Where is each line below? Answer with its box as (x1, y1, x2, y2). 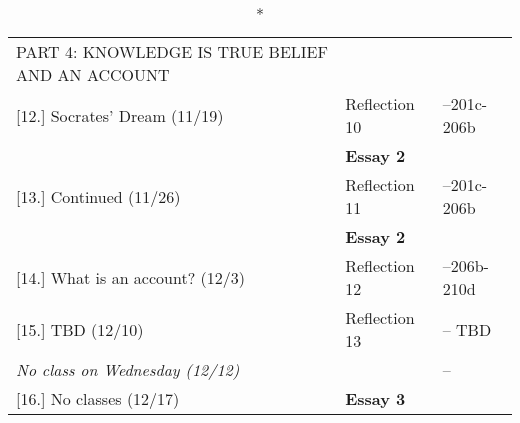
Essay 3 (345, 387, 406, 410)
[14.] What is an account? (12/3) (16, 265, 245, 289)
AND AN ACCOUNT (16, 63, 170, 86)
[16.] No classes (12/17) (16, 387, 180, 410)
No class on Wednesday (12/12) (16, 358, 240, 381)
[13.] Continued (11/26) (16, 184, 181, 208)
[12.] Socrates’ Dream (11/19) (16, 103, 224, 127)
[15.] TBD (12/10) (16, 317, 144, 341)
